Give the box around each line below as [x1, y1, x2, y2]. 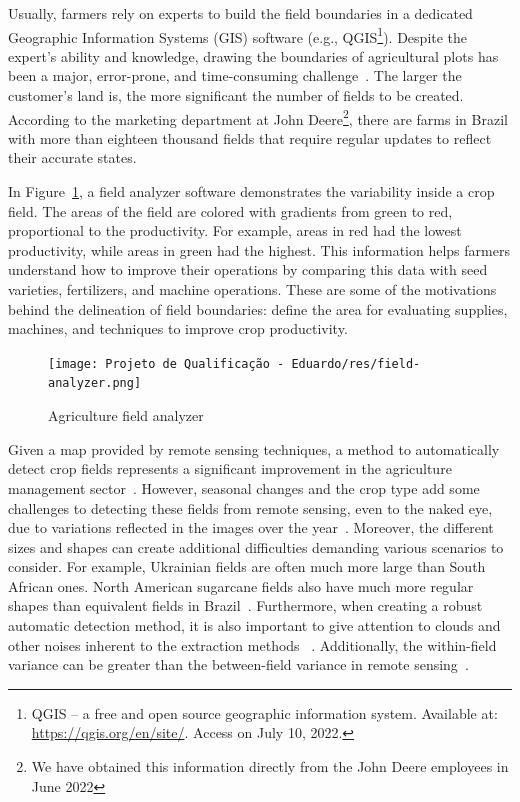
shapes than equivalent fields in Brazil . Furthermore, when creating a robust [8, 595, 483, 616]
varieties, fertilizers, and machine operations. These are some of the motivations [8, 279, 497, 300]
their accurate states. [8, 147, 137, 168]
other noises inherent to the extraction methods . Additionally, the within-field [8, 634, 497, 655]
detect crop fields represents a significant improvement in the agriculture [8, 458, 452, 479]
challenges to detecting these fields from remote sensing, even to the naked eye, [8, 497, 493, 518]
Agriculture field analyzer [48, 405, 204, 426]
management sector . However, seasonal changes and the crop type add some [8, 477, 480, 498]
